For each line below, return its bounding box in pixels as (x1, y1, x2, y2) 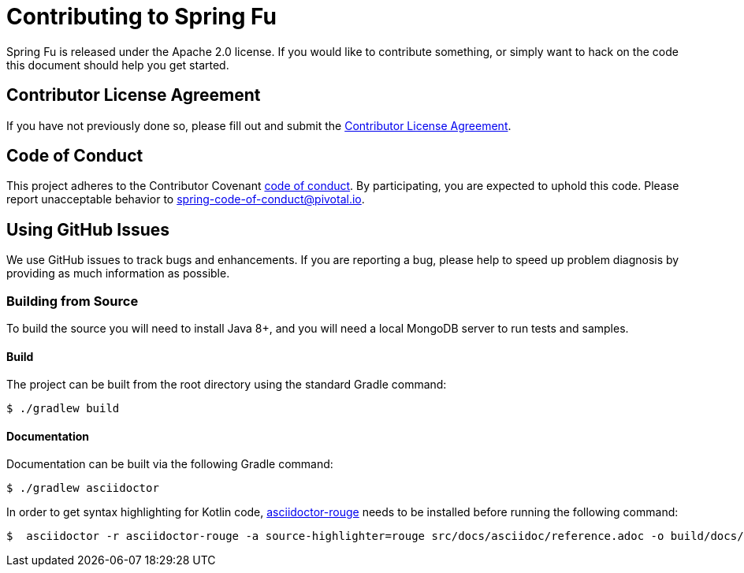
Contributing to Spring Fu (6, 3, 277, 30)
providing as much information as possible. (6, 266, 230, 281)
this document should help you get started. (6, 58, 229, 72)
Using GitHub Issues (6, 219, 170, 240)
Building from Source (6, 292, 139, 309)
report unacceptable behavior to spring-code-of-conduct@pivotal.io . (6, 192, 365, 207)
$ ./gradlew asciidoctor (6, 482, 159, 495)
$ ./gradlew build (6, 402, 120, 415)
